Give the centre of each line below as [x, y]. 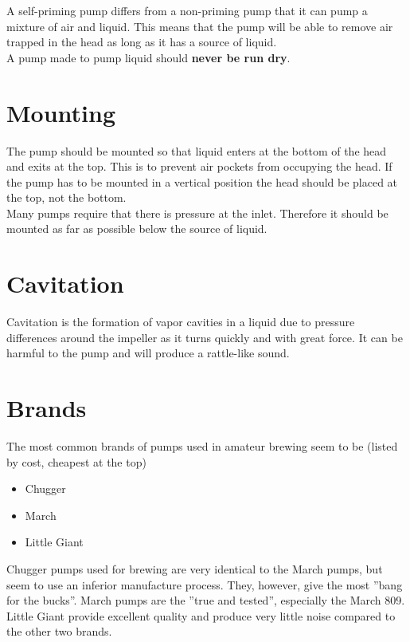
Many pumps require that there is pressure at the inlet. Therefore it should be [197, 213]
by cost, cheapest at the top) [76, 461]
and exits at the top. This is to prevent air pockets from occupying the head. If [199, 166]
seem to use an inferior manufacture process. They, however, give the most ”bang [205, 584]
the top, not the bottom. [66, 197]
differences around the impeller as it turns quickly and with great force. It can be [205, 337]
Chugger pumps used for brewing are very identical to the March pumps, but [195, 569]
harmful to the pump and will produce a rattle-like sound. [148, 353]
